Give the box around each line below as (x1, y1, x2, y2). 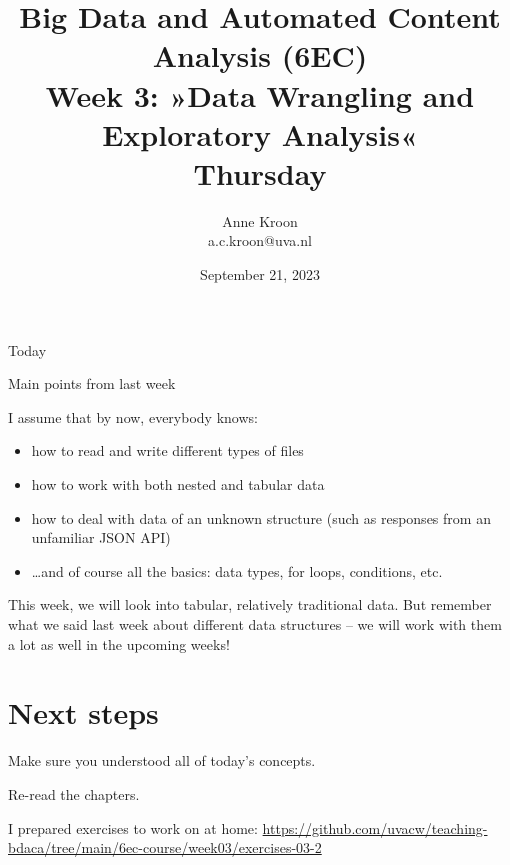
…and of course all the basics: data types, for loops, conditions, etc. (31, 560, 443, 581)
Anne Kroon (222, 210, 298, 231)
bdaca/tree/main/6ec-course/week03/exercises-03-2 (8, 837, 322, 858)
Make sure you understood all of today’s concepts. (8, 750, 316, 771)
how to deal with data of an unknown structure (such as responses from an (31, 507, 491, 528)
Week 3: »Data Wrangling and (45, 74, 475, 115)
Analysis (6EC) (152, 35, 368, 76)
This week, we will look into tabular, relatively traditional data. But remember (8, 594, 492, 615)
